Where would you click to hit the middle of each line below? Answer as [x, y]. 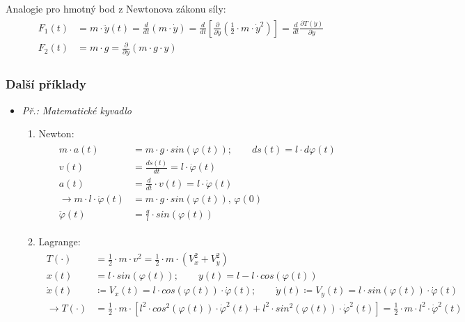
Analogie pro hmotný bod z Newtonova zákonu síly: [116, 8]
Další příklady [46, 84]
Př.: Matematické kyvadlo [77, 110]
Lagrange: [60, 241]
